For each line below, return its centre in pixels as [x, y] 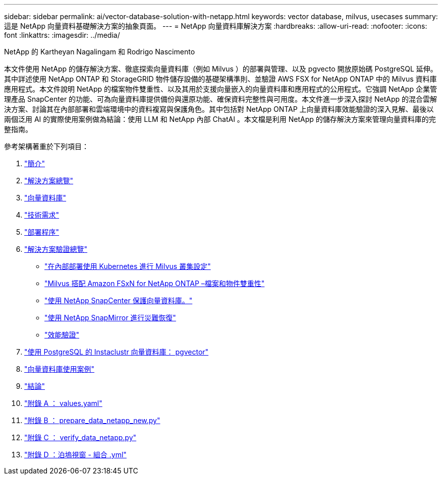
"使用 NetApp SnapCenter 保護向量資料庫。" [119, 300]
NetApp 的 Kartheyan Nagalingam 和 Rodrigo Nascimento [100, 52]
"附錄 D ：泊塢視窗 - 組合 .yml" [75, 455]
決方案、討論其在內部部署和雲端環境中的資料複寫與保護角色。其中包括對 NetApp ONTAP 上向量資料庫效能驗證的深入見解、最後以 [219, 109]
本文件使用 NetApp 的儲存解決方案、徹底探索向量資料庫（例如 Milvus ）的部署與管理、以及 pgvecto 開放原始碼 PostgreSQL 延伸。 [221, 69]
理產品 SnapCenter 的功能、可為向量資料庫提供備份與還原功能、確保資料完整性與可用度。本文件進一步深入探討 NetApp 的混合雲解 [221, 99]
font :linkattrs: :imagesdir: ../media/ [62, 35]
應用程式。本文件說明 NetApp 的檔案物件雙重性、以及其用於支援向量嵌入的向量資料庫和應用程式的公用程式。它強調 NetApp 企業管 [220, 89]
